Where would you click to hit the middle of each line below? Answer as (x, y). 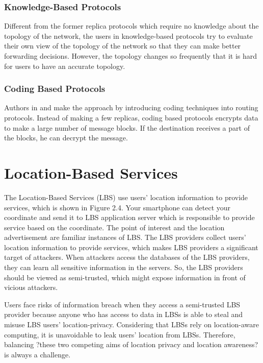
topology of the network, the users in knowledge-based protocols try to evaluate (128, 35)
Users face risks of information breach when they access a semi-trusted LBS (122, 304)
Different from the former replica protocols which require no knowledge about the (131, 26)
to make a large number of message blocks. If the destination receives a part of (127, 127)
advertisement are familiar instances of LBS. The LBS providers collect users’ (125, 237)
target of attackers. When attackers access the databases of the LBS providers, (127, 257)
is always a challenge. (37, 354)
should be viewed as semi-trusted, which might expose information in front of (125, 277)
